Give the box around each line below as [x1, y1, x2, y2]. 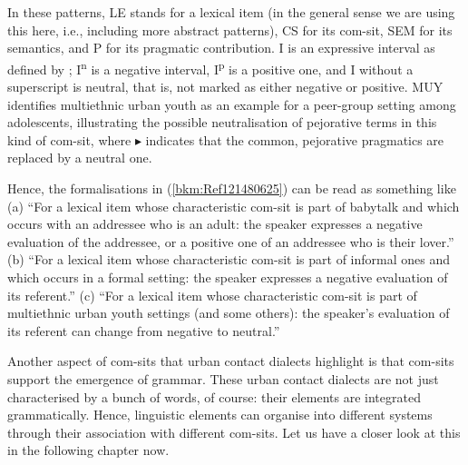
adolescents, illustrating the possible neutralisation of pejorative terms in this [7, 113, 437, 132]
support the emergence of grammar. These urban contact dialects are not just [7, 369, 439, 388]
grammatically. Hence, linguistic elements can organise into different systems [7, 405, 433, 424]
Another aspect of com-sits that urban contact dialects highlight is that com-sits [7, 351, 454, 371]
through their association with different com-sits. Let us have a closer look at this [7, 422, 461, 441]
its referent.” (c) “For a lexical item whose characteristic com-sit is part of [7, 285, 417, 304]
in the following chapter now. [7, 440, 170, 460]
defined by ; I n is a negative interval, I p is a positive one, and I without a [7, 56, 414, 78]
